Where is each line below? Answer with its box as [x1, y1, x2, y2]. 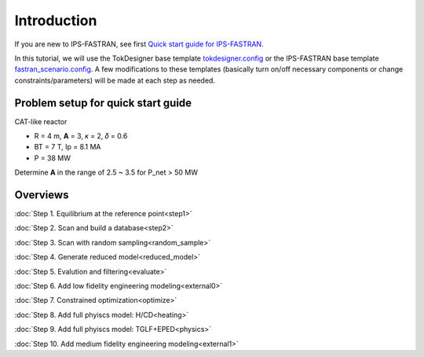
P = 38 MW [34, 153, 71, 163]
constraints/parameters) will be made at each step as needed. [14, 75, 216, 85]
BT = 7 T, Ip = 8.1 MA [34, 142, 101, 152]
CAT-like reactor [14, 116, 68, 126]
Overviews [14, 189, 69, 201]
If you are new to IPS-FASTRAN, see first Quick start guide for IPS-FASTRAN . [14, 39, 264, 49]
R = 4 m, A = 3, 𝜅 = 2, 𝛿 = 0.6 [34, 131, 128, 141]
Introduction [14, 12, 97, 29]
